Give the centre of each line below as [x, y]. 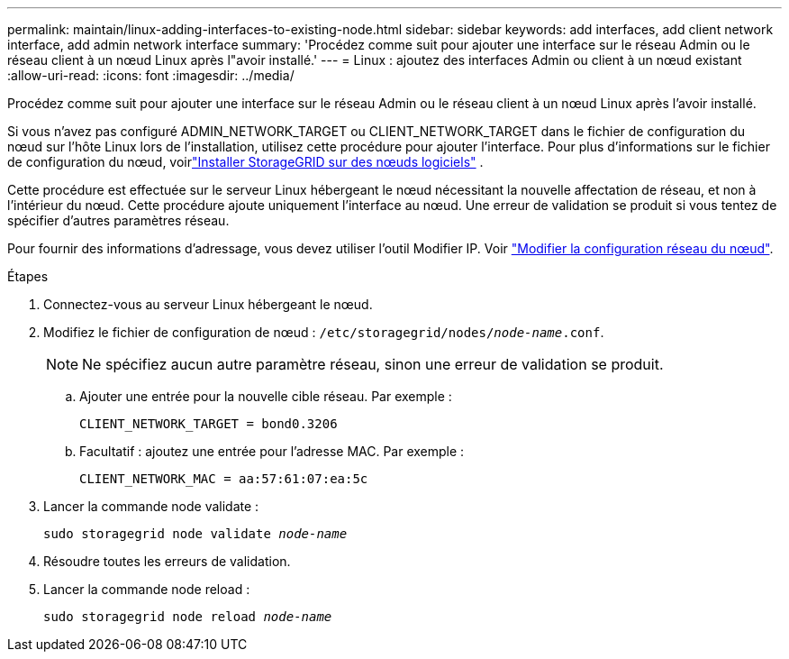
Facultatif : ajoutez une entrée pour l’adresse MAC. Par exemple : [272, 451]
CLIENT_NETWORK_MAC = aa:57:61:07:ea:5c [224, 479]
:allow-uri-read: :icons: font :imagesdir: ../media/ [151, 75]
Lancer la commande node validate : [151, 506]
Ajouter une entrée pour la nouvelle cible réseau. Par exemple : [266, 396]
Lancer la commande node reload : [147, 589]
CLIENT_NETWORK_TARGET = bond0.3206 [209, 424]
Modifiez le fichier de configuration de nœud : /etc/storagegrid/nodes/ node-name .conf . [324, 332]
